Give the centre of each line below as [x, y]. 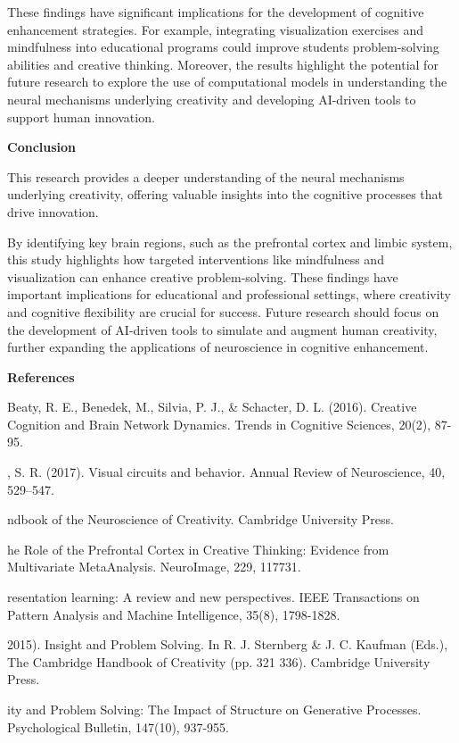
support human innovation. [81, 117]
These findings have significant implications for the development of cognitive [216, 12]
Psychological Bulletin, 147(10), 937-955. [118, 726]
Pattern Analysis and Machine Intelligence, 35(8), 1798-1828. [174, 614]
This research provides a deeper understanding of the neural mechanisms [206, 176]
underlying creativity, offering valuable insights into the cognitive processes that [225, 194]
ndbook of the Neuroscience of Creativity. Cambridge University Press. [201, 519]
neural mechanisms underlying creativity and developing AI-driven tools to [212, 99]
